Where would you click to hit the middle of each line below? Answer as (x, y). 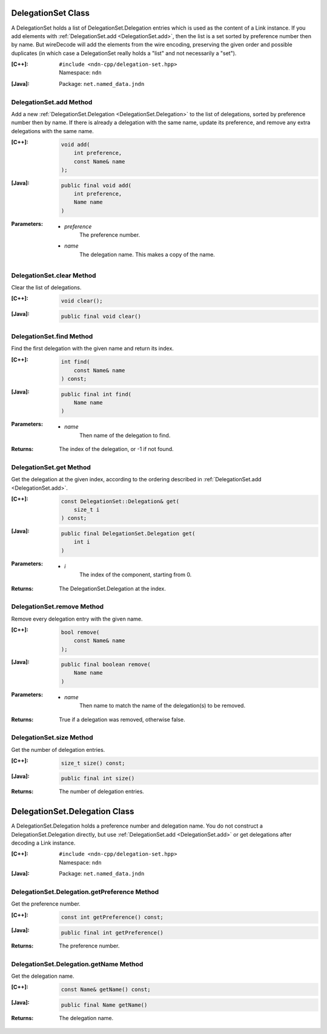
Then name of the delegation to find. (125, 435)
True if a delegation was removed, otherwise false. (122, 719)
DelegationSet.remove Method (58, 607)
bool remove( (80, 632)
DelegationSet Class (51, 13)
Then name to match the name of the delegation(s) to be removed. (162, 706)
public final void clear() (101, 316)
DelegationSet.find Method (52, 336)
